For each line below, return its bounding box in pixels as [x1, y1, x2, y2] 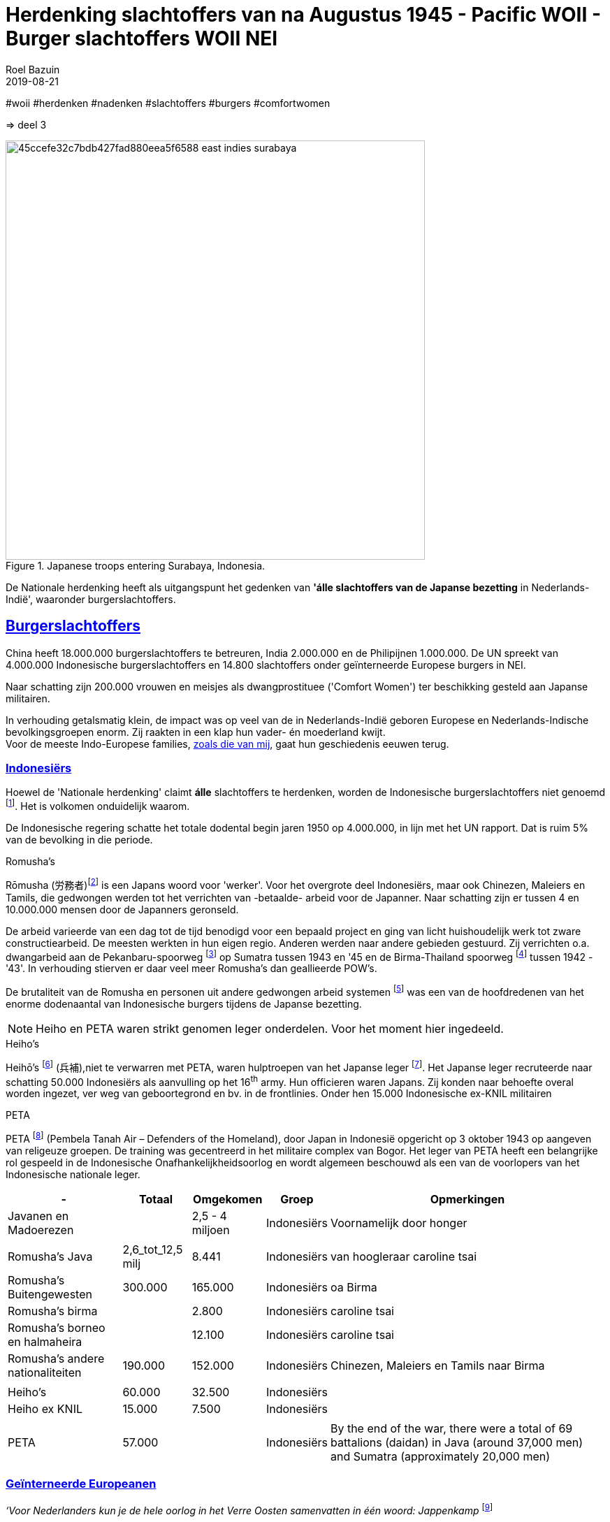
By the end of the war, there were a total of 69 [330, 1421, 573, 1435]
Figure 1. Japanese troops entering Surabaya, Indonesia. [6, 559, 266, 572]
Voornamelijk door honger [330, 1215, 467, 1230]
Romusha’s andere [8, 1351, 105, 1365]
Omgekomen [193, 1191, 263, 1206]
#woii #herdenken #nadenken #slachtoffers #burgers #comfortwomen [6, 96, 331, 109]
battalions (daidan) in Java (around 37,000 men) [330, 1435, 583, 1449]
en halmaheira [8, 1334, 82, 1349]
